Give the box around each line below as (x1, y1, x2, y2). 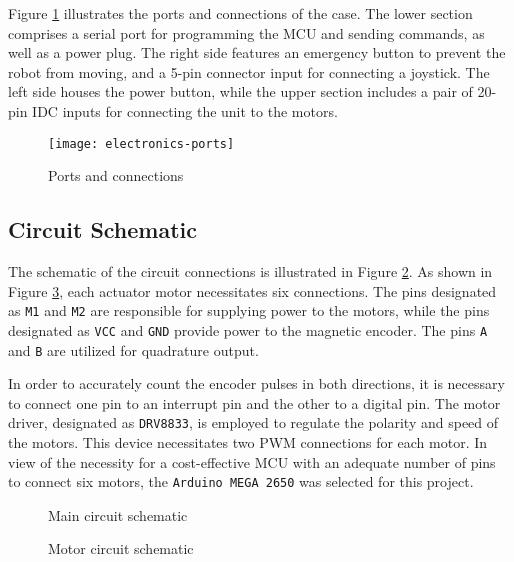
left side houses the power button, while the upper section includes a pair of (8, 81, 473, 102)
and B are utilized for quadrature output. (8, 339, 259, 360)
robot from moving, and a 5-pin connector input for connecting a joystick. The (8, 61, 490, 82)
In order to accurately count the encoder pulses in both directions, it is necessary (8, 373, 505, 394)
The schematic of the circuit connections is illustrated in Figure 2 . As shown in (8, 261, 493, 282)
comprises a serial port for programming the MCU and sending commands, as (8, 22, 485, 43)
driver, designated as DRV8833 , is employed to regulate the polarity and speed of (8, 412, 499, 433)
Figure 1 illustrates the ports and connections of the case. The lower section (8, 3, 473, 23)
